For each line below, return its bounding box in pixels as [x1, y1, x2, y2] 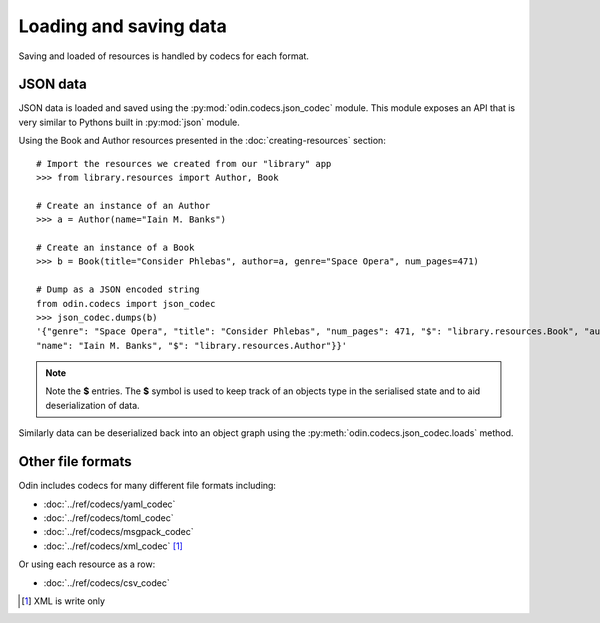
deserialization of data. [45, 399, 140, 411]
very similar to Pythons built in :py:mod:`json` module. [18, 116, 240, 128]
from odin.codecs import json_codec [36, 298, 216, 309]
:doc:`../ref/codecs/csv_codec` [43, 576, 170, 589]
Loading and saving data [18, 15, 227, 37]
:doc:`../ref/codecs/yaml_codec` [43, 498, 176, 510]
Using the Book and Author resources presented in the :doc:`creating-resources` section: [18, 135, 387, 147]
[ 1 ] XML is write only [21, 595, 105, 607]
